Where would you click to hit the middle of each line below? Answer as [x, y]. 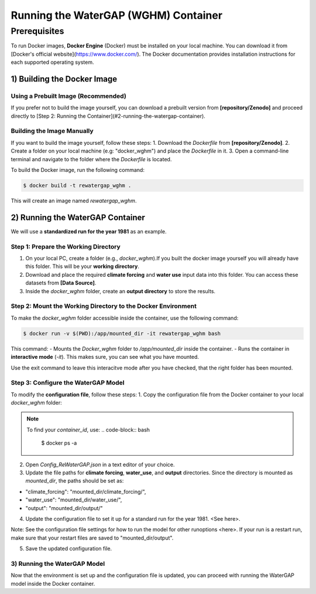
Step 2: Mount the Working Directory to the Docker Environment [104, 306]
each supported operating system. [52, 62]
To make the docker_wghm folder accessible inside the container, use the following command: [125, 318]
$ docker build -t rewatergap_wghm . [77, 186]
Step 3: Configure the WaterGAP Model [68, 383]
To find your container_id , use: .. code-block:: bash [88, 430]
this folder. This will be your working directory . [83, 266]
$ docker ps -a [59, 443]
